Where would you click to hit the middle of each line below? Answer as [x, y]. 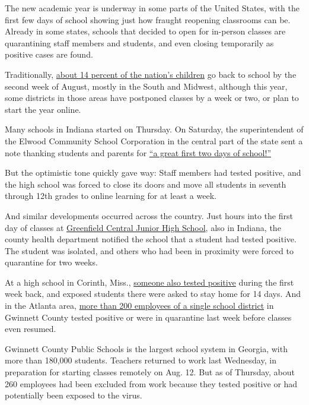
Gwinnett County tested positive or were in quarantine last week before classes [148, 317]
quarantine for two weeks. [51, 262]
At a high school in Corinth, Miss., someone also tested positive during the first [149, 282]
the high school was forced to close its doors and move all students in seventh [146, 184]
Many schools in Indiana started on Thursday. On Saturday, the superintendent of [154, 129]
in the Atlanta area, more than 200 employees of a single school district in [139, 306]
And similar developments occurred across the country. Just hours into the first [149, 215]
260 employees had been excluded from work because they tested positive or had [151, 383]
